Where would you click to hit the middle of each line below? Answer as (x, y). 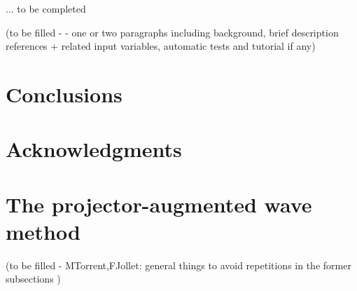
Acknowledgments (94, 149)
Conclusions (64, 94)
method (43, 231)
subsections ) (33, 279)
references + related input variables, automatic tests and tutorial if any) (161, 46)
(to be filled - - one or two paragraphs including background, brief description (172, 32)
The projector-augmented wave (159, 204)
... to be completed (46, 8)
